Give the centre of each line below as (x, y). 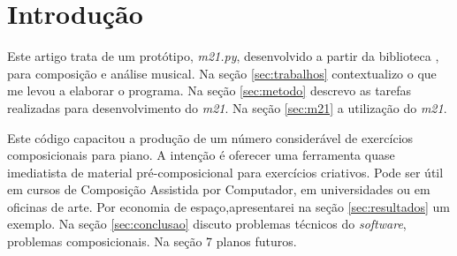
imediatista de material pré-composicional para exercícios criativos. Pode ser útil (225, 172)
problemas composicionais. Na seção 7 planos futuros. (152, 241)
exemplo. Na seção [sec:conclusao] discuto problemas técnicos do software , (207, 224)
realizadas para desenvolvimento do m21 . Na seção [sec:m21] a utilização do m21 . (227, 107)
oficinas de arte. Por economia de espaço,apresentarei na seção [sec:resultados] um (228, 206)
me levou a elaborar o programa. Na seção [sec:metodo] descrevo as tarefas (209, 90)
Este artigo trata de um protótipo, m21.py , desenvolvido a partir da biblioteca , (223, 56)
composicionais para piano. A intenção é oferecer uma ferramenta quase (201, 155)
